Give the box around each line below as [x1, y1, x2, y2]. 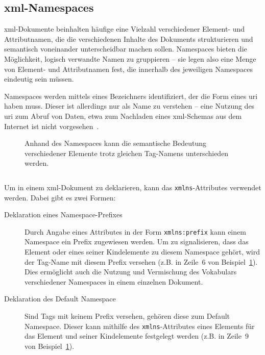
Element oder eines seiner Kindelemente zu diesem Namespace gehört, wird [25, 246, 260, 257]
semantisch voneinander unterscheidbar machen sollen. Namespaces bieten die [4, 43, 247, 54]
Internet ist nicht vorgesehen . [4, 120, 99, 131]
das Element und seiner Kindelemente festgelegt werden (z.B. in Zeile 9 [25, 331, 249, 341]
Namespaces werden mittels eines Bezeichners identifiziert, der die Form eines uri [4, 90, 258, 101]
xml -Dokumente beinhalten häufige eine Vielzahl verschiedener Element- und [4, 23, 245, 34]
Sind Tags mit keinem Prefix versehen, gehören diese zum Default [25, 310, 230, 321]
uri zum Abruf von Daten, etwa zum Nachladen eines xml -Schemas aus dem [4, 110, 242, 121]
